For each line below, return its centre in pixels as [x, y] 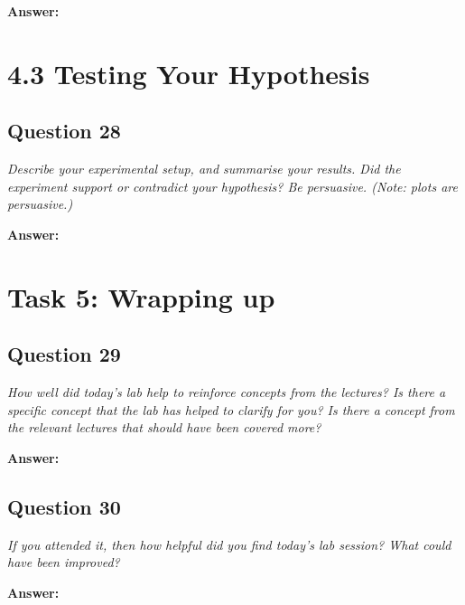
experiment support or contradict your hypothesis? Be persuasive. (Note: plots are [232, 186]
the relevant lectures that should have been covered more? [164, 427]
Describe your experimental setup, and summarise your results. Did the [204, 169]
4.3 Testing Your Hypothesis [189, 73]
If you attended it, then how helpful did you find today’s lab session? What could [229, 544]
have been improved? [64, 562]
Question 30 [64, 506]
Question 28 [64, 131]
